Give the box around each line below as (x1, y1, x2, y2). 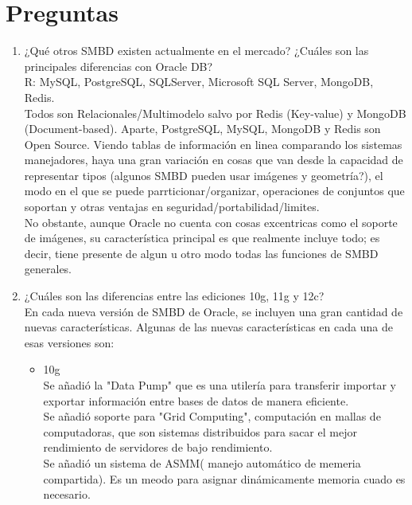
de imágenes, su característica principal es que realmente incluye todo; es (24, 229, 380, 246)
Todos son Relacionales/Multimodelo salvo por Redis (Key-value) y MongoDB (24, 104, 406, 121)
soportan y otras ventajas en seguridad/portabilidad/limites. (24, 198, 320, 215)
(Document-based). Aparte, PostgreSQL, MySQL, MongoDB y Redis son (24, 120, 381, 137)
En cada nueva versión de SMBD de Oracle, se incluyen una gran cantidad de (24, 303, 403, 319)
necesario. (43, 486, 91, 503)
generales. (24, 260, 72, 277)
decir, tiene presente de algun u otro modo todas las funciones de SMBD (24, 245, 379, 261)
